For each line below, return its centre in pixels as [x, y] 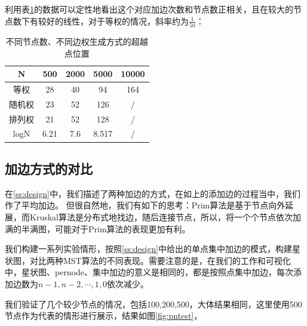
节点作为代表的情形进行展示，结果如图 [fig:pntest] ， [104, 316]
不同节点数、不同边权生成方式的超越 [77, 41]
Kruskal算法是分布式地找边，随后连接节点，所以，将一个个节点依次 [161, 216]
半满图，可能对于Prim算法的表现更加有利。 [106, 228]
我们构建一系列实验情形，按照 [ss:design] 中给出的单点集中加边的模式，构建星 [153, 249]
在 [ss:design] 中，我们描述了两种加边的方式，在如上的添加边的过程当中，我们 [153, 193]
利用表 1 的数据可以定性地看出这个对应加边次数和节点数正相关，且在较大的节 [153, 9]
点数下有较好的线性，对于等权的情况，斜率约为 [97, 21]
